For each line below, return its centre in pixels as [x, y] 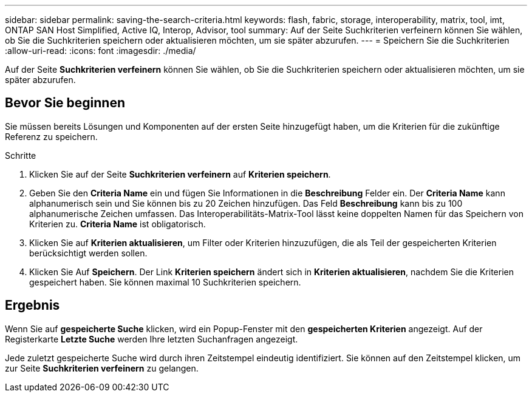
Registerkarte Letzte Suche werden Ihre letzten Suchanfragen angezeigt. [152, 339]
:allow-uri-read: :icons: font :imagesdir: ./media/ [101, 51]
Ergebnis [32, 305]
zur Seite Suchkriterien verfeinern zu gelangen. [102, 368]
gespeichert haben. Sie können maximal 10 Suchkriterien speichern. [165, 282]
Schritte [21, 155]
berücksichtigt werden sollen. [88, 253]
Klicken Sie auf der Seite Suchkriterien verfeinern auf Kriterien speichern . [180, 174]
